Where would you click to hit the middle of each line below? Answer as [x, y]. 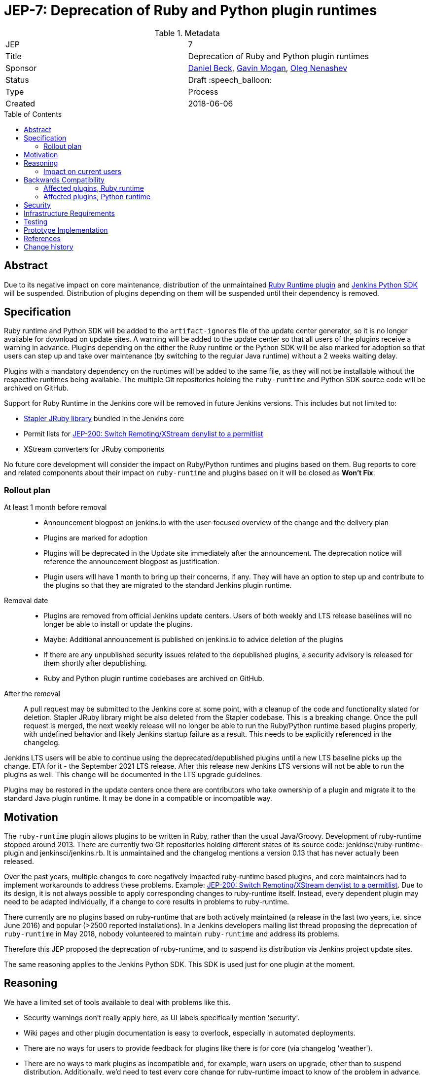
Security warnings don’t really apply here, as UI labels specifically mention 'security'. [162, 1017]
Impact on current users [82, 171]
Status [17, 80]
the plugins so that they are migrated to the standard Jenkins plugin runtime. [168, 585]
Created [20, 103]
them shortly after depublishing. [95, 663]
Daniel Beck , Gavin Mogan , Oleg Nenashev [268, 68]
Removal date [26, 601]
